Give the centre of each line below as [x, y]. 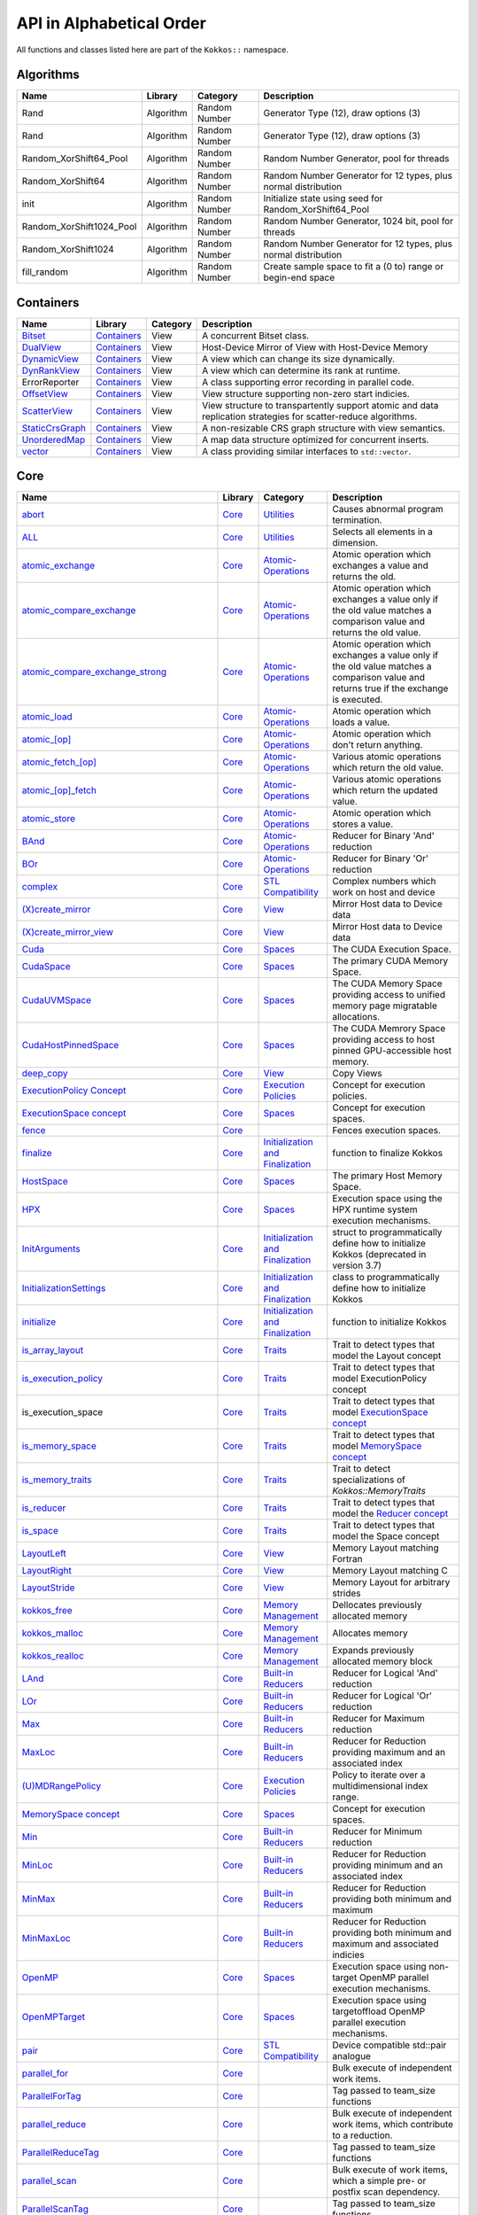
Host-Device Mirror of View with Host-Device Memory [315, 347]
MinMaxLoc [46, 1939]
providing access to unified [389, 995]
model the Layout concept [387, 1356]
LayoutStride [48, 1588]
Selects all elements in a [383, 532]
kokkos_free [47, 1611]
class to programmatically [386, 1278]
